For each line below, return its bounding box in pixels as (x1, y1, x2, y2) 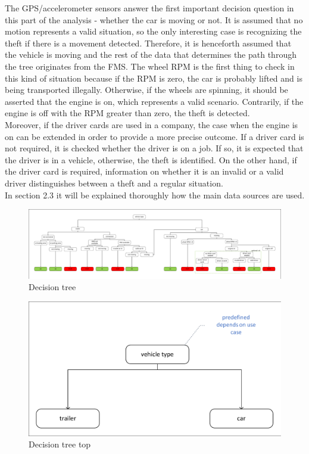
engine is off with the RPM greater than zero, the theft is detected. (5, 107, 250, 119)
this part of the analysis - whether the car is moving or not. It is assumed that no (5, 13, 303, 26)
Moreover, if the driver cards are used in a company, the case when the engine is (5, 118, 298, 130)
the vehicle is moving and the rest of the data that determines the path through (5, 48, 296, 61)
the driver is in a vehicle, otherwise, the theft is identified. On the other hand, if (5, 153, 297, 166)
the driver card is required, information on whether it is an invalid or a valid (5, 165, 284, 178)
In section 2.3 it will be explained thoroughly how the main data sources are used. (5, 188, 305, 201)
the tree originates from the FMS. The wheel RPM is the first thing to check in (5, 60, 295, 72)
